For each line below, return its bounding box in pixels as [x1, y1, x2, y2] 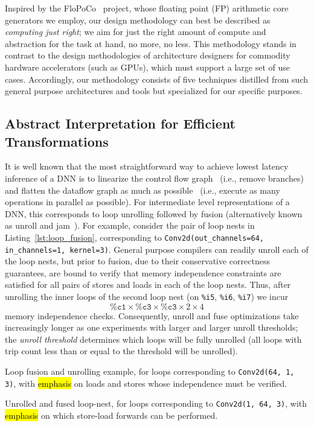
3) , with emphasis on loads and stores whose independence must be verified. [5, 377, 287, 389]
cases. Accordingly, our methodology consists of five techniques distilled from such [5, 72, 308, 85]
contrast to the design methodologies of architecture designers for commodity [5, 49, 290, 62]
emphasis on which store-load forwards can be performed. [5, 409, 218, 421]
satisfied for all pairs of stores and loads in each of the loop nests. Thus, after [5, 278, 291, 291]
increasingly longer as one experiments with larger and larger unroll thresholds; [5, 321, 298, 334]
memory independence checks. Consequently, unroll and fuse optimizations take [5, 309, 299, 322]
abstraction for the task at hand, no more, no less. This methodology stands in [5, 37, 296, 49]
